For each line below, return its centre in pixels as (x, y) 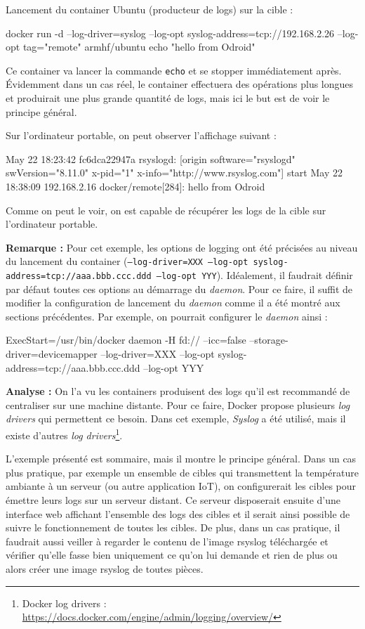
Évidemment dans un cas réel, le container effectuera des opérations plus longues (180, 84)
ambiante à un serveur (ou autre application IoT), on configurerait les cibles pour (181, 486)
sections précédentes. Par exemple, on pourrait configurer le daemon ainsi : (167, 316)
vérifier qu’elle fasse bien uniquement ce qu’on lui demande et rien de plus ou (172, 555)
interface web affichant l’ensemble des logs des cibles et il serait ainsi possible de (178, 513)
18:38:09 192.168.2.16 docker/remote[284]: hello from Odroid (135, 186)
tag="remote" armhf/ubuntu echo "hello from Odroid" (139, 47)
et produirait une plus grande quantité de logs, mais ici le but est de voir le (168, 98)
